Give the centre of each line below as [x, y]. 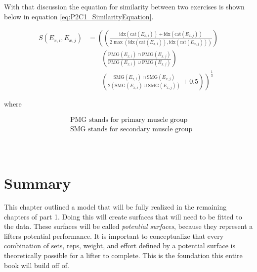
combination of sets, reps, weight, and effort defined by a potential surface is [120, 245]
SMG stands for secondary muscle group [131, 130]
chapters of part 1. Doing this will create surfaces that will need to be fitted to [123, 216]
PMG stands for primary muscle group [129, 120]
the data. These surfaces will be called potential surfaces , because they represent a [128, 226]
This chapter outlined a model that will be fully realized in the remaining [115, 207]
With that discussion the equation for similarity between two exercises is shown [124, 6]
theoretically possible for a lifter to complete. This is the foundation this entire [123, 255]
